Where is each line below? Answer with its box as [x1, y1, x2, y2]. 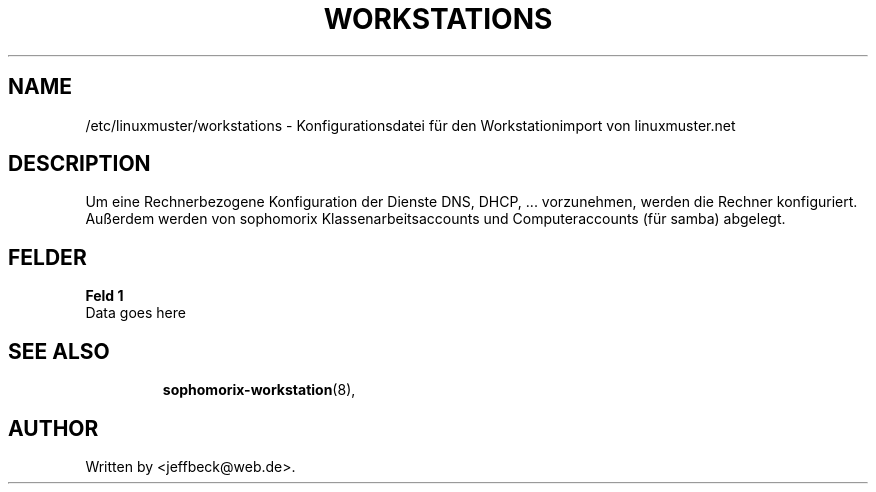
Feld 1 [85, 287, 124, 305]
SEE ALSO [8, 338, 110, 364]
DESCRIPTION [8, 151, 151, 177]
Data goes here [85, 304, 186, 322]
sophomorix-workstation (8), [162, 381, 356, 399]
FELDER [8, 244, 87, 270]
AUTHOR [8, 415, 99, 441]
